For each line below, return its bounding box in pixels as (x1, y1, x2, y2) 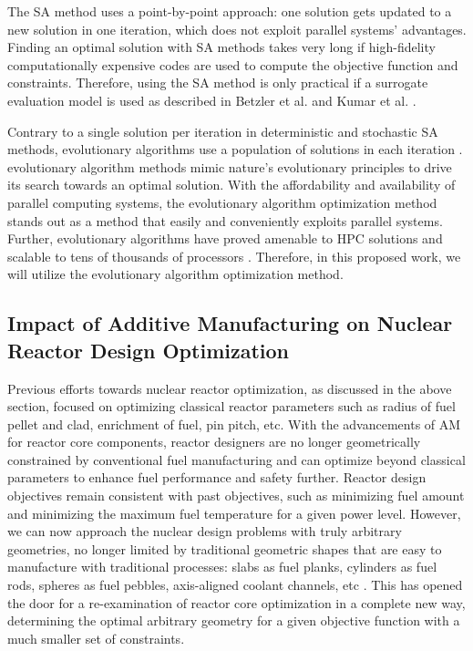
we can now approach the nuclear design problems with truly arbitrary (7, 522, 402, 541)
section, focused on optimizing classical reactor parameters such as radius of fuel (7, 397, 456, 416)
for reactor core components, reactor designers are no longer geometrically (7, 432, 421, 451)
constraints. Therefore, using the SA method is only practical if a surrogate (7, 73, 428, 92)
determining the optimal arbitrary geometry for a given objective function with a (7, 611, 460, 630)
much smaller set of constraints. (7, 628, 185, 647)
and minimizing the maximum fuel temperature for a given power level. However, (7, 503, 461, 522)
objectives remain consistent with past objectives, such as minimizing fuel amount (7, 486, 465, 505)
